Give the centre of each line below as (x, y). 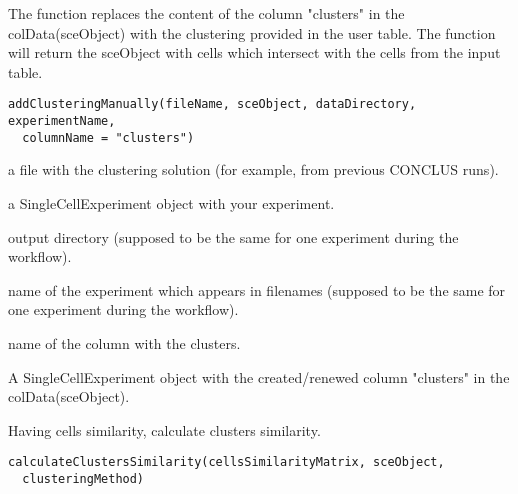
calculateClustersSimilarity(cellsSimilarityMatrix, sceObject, (226, 462)
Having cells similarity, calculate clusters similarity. (164, 429)
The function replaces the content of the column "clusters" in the (206, 13)
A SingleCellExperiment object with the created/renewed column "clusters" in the (259, 376)
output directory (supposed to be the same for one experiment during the (233, 236)
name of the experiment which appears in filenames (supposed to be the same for (257, 289)
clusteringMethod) (83, 478)
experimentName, (62, 121)
